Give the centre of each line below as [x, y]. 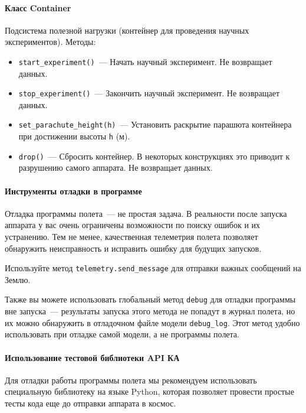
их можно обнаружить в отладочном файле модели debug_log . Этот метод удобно [152, 322]
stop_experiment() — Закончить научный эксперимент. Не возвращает [149, 93]
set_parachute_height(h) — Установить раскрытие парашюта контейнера [155, 124]
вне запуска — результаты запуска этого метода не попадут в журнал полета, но [150, 311]
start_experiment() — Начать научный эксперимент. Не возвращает [145, 61]
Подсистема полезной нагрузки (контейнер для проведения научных [127, 30]
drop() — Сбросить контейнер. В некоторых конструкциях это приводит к [154, 156]
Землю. [18, 279]
